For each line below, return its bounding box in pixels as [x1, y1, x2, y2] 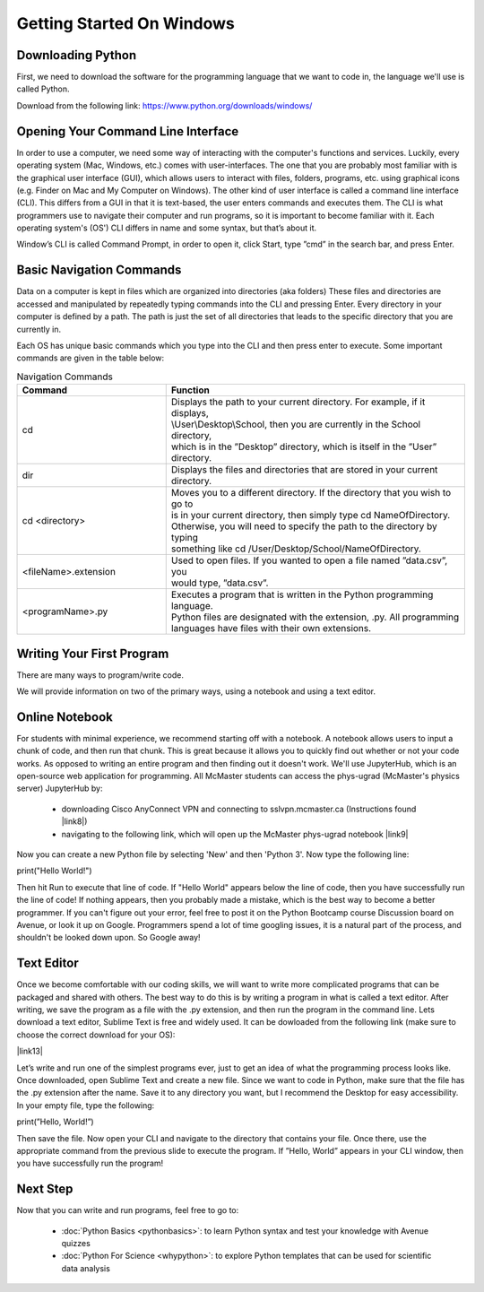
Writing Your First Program [16, 646, 169, 661]
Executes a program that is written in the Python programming [170, 588, 434, 601]
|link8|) [61, 816, 88, 827]
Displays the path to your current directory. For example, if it [170, 395, 426, 408]
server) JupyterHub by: [16, 783, 103, 793]
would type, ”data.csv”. [170, 577, 269, 589]
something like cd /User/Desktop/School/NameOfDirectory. [170, 542, 421, 555]
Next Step [16, 1182, 73, 1197]
